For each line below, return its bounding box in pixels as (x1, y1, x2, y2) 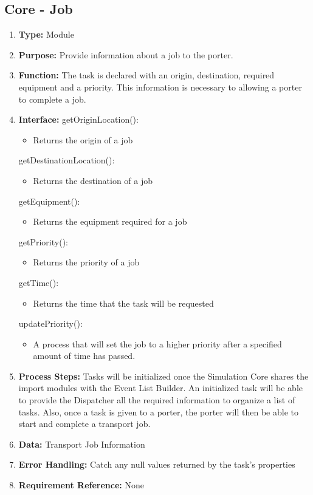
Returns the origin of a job (33, 133, 133, 146)
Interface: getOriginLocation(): (18, 113, 139, 126)
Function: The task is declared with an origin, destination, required (18, 69, 275, 81)
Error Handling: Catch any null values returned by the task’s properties (18, 458, 295, 471)
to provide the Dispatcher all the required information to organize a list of (18, 394, 295, 406)
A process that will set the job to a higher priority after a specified (33, 337, 282, 350)
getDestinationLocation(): (18, 154, 115, 166)
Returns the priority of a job (33, 256, 140, 268)
